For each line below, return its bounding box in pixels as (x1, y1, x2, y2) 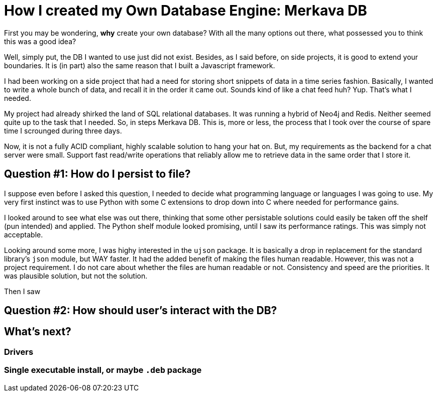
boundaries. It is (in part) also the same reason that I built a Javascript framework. (4, 61, 275, 70)
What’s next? (4, 325, 71, 338)
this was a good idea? (4, 37, 76, 46)
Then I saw (4, 287, 41, 296)
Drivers (4, 346, 34, 357)
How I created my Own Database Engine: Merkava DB (4, 2, 367, 19)
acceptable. (4, 230, 43, 239)
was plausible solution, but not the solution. (4, 271, 148, 280)
